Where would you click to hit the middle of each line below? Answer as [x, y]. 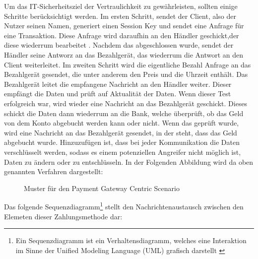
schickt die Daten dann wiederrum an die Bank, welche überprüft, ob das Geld [124, 113]
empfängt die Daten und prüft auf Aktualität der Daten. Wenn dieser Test [118, 94]
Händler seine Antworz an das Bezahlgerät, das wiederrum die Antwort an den [124, 54]
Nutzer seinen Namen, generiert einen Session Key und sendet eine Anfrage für [124, 26]
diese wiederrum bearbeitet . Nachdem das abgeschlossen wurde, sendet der [119, 45]
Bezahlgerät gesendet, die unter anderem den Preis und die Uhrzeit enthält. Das [126, 74]
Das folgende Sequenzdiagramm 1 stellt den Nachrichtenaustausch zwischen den [124, 206]
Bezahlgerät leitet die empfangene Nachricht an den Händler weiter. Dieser [118, 84]
